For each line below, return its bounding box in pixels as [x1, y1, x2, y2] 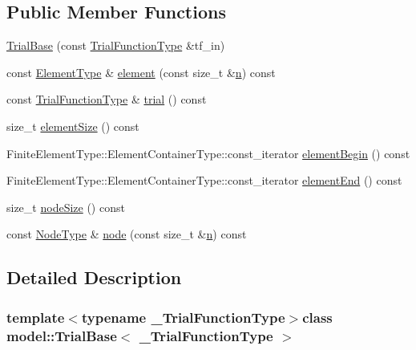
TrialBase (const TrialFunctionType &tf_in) [6, 37, 225, 54]
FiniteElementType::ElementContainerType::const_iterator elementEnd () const [6, 172, 402, 189]
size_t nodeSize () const [6, 198, 125, 215]
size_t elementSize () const [6, 117, 139, 134]
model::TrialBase [6, 325, 117, 345]
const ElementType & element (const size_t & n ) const [6, 63, 276, 80]
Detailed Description [6, 265, 182, 290]
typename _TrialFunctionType [81, 307, 285, 327]
